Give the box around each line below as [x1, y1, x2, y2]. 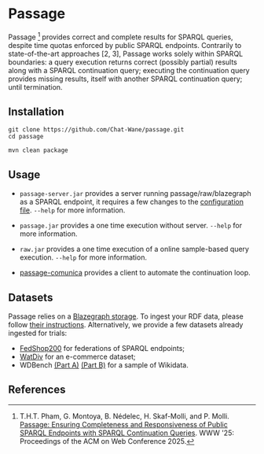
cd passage [8, 133, 44, 141]
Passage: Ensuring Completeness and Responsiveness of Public [19, 419, 228, 429]
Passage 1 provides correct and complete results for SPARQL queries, [8, 31, 233, 42]
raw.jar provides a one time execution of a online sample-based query [19, 245, 250, 254]
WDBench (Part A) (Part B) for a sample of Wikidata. [19, 360, 189, 370]
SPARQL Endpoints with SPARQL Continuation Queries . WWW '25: [19, 428, 234, 437]
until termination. [8, 82, 63, 91]
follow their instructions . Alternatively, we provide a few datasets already [8, 320, 244, 330]
